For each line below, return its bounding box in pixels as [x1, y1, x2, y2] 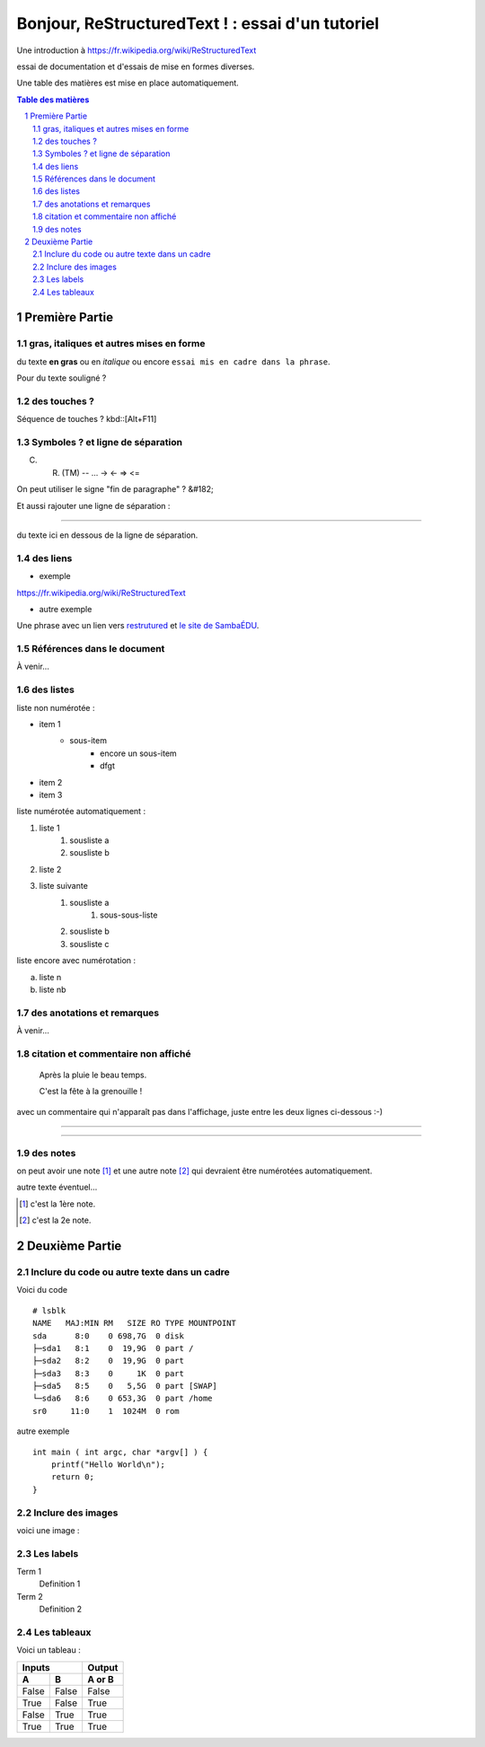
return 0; [50, 1472, 94, 1482]
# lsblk [32, 1305, 66, 1315]
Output [87, 1661, 119, 1673]
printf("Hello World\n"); [50, 1460, 166, 1470]
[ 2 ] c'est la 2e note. [19, 1215, 92, 1225]
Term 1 [16, 1567, 42, 1577]
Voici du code [16, 1285, 67, 1295]
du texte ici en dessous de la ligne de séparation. [16, 530, 198, 540]
